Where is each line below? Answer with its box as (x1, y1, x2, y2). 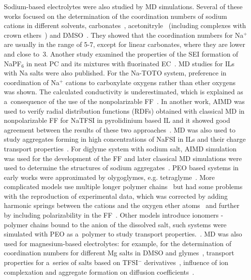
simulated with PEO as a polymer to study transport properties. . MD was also (4, 229, 242, 239)
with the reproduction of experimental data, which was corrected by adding (4, 191, 228, 201)
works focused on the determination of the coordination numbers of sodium (4, 11, 227, 21)
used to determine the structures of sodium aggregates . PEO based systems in (4, 162, 239, 173)
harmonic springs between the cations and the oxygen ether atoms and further (4, 200, 240, 210)
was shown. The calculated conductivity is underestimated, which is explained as (4, 87, 243, 97)
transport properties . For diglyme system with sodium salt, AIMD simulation (4, 143, 237, 153)
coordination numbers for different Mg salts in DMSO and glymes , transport (4, 248, 235, 258)
